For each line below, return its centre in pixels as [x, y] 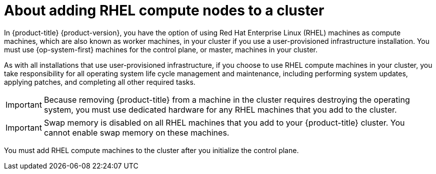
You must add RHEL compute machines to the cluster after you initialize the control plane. [151, 150]
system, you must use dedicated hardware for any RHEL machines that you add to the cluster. [220, 109]
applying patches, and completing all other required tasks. [100, 82]
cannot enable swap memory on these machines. [136, 132]
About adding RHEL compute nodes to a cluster [164, 10]
